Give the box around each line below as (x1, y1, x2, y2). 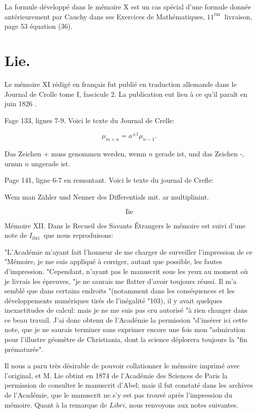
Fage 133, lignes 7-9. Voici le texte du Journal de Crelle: (4, 115, 175, 125)
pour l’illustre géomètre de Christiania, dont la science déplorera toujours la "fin (4, 334, 248, 344)
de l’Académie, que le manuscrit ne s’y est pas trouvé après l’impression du (4, 390, 232, 400)
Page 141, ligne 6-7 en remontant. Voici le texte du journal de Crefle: (4, 175, 214, 185)
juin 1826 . (4, 98, 37, 109)
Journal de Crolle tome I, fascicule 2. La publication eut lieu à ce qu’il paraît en (4, 88, 248, 99)
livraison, (224, 11, 252, 21)
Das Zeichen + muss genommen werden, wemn (4, 148, 147, 159)
